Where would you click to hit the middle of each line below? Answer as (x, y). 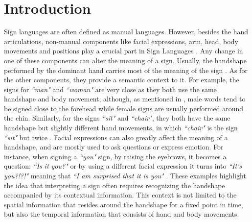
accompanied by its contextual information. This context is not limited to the (120, 195)
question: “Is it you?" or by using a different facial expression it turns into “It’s (123, 166)
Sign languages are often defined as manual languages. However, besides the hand (126, 32)
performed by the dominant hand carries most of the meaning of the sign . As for (126, 70)
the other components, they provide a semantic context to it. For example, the (122, 80)
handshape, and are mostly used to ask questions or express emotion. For (114, 147)
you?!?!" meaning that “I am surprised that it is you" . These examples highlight (125, 176)
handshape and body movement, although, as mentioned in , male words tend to (125, 99)
